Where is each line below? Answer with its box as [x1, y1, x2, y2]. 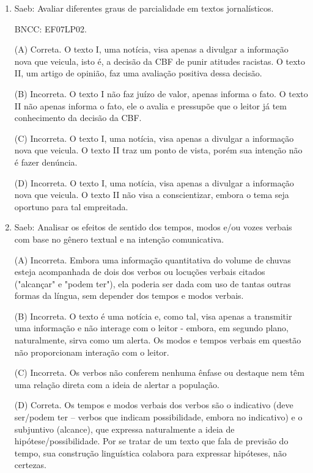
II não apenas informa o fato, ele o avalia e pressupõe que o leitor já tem [14, 99, 287, 112]
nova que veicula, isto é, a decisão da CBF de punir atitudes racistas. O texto [14, 54, 306, 67]
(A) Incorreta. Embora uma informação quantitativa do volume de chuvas [14, 253, 291, 266]
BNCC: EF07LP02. [14, 22, 87, 35]
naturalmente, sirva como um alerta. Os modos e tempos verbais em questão [14, 334, 301, 346]
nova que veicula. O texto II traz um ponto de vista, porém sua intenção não [14, 144, 303, 156]
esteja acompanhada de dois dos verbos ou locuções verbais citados [14, 265, 265, 278]
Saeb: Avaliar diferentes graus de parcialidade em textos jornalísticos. [14, 2, 274, 14]
